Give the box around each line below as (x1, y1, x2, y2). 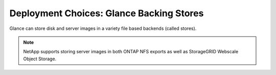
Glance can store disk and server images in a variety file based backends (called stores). (9, 25, 197, 31)
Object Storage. (23, 56, 57, 62)
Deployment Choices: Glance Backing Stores (9, 8, 204, 19)
